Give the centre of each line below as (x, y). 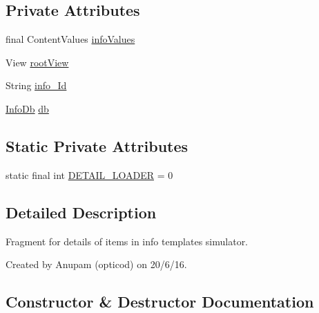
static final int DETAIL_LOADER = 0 (89, 174)
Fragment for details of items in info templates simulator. (127, 241)
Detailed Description (81, 212)
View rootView (37, 62)
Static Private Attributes (97, 145)
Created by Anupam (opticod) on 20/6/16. (96, 264)
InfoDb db (27, 108)
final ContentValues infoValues (70, 39)
